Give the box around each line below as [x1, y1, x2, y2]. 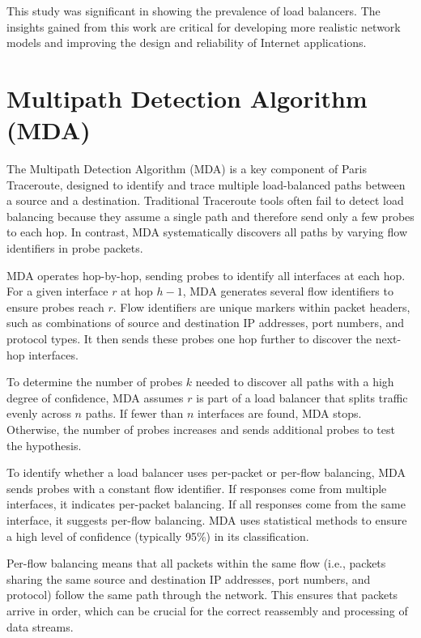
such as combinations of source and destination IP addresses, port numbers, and [6, 314, 405, 331]
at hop [121, 283, 153, 300]
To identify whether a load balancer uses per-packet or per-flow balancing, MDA [6, 464, 406, 481]
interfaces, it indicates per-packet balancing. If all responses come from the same [6, 496, 406, 513]
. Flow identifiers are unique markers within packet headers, [113, 298, 410, 315]
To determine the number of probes [6, 373, 183, 390]
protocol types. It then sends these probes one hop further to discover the [6, 330, 372, 347]
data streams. [6, 618, 74, 635]
